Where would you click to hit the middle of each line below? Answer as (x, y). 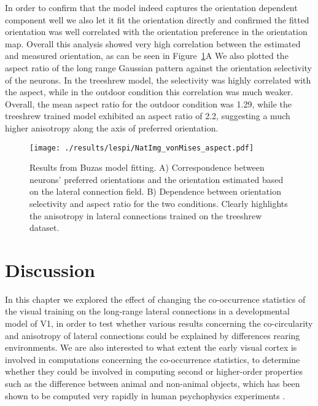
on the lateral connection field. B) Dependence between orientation (155, 191)
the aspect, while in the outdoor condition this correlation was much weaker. (149, 92)
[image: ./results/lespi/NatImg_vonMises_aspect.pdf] (142, 148)
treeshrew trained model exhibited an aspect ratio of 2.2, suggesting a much (148, 116)
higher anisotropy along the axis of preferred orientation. (112, 127)
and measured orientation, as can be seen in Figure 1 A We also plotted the (147, 56)
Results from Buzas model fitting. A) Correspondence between (147, 167)
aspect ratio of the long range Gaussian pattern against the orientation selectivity (158, 67)
